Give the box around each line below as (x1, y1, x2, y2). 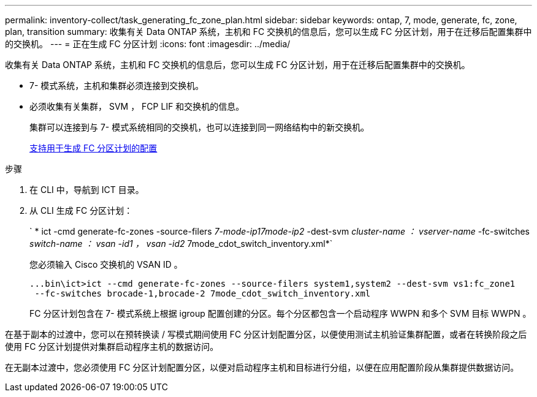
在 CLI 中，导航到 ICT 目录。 (29, 184, 144, 195)
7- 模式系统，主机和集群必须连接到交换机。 (29, 80, 204, 91)
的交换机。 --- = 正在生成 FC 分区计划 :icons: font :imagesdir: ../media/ (5, 39, 291, 49)
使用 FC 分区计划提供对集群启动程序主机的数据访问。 (5, 341, 219, 352)
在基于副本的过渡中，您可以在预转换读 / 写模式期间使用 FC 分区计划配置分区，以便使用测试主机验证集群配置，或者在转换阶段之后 (5, 329, 527, 339)
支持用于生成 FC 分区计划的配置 (29, 143, 158, 153)
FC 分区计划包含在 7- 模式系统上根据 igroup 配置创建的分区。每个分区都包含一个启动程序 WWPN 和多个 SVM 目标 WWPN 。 (29, 308, 531, 319)
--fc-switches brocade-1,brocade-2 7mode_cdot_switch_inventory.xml (34, 289, 371, 298)
